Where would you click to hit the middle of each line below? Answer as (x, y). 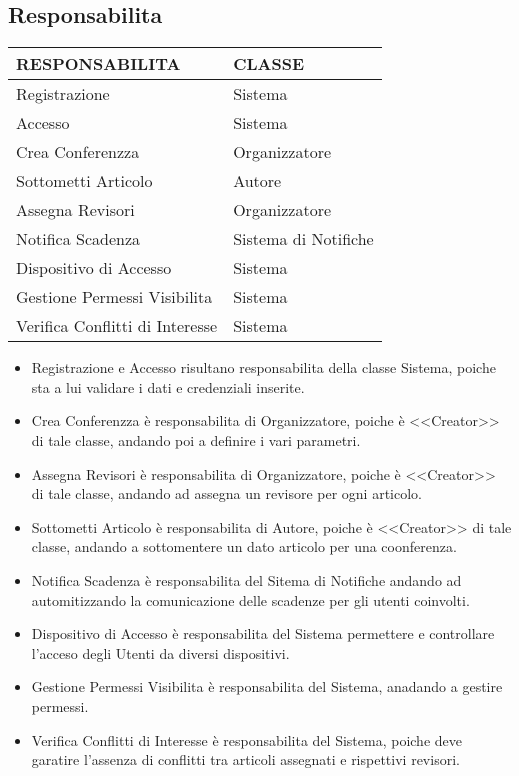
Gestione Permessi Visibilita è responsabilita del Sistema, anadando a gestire (267, 686)
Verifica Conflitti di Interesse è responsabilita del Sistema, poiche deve (247, 739)
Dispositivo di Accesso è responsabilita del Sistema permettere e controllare (263, 633)
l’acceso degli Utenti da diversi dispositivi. (160, 652)
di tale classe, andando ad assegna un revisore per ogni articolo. (227, 493)
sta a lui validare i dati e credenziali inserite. (168, 386)
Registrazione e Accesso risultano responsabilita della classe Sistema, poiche (263, 367)
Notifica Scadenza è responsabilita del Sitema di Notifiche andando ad (246, 579)
